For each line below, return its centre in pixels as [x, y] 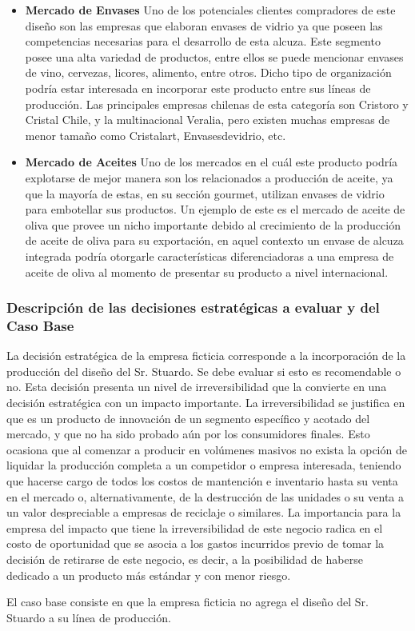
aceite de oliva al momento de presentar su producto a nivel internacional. [207, 272]
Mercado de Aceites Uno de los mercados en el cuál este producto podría [211, 162]
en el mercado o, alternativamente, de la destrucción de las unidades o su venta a [205, 496]
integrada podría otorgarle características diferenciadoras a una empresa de [209, 256]
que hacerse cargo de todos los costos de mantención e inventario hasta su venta [202, 480]
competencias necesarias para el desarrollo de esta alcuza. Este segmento [203, 41]
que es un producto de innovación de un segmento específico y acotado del [188, 418]
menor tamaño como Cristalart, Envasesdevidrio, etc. [156, 135]
